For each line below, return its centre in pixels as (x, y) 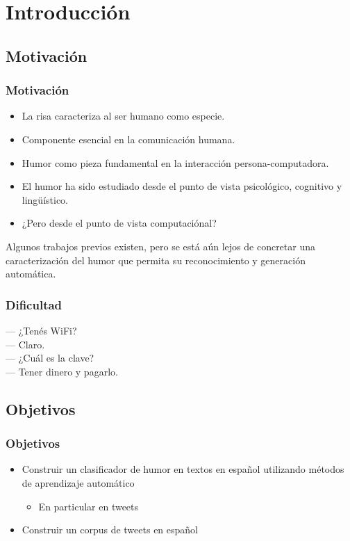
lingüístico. (45, 199)
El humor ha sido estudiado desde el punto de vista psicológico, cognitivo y (182, 186)
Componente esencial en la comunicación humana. (128, 139)
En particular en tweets (89, 506)
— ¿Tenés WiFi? (41, 330)
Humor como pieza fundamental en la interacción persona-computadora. (175, 162)
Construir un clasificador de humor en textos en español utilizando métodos (183, 469)
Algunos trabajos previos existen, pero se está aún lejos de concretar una (160, 246)
